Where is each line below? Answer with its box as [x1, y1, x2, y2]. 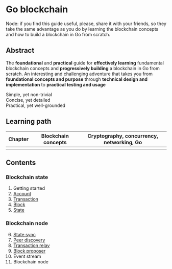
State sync [13, 231, 36, 237]
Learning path [6, 117, 52, 126]
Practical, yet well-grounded [6, 102, 66, 108]
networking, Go [103, 139, 142, 146]
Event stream [13, 253, 41, 259]
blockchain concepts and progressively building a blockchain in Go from [6, 65, 160, 71]
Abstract [6, 46, 35, 55]
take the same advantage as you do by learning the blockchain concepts [6, 26, 159, 32]
